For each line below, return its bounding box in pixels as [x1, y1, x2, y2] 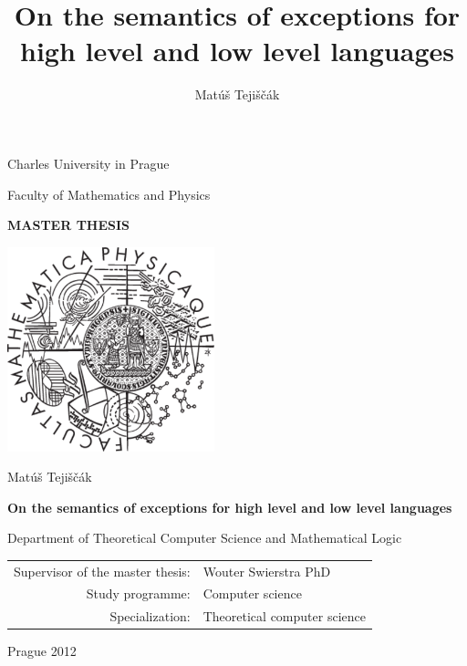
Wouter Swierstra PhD [202, 561, 331, 580]
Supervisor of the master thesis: [14, 561, 191, 580]
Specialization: [109, 607, 191, 626]
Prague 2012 [7, 641, 77, 661]
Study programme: [86, 584, 191, 603]
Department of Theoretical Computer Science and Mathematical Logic [7, 528, 402, 547]
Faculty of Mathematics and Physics [7, 184, 211, 203]
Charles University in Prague [7, 153, 170, 172]
